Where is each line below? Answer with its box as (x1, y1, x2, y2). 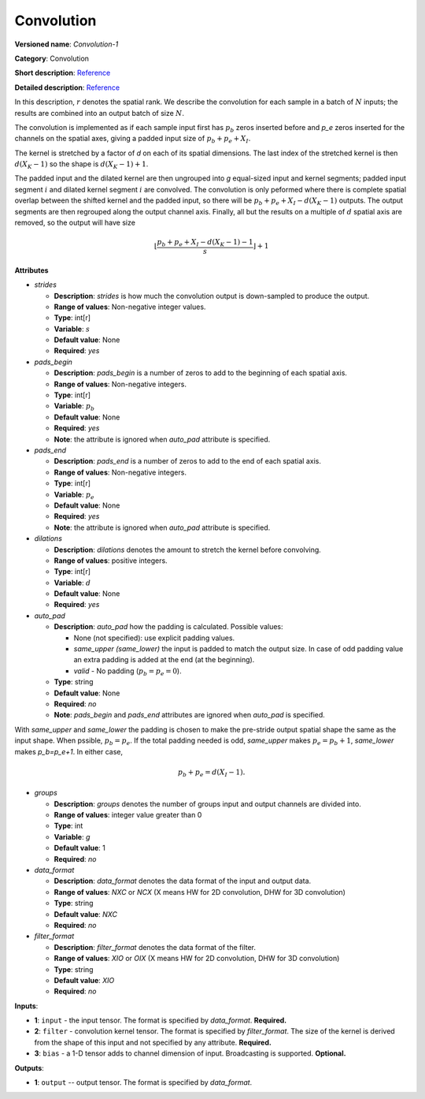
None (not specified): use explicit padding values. (73, 633, 235, 643)
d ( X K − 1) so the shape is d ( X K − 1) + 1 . (14, 159, 149, 170)
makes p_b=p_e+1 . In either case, (14, 747, 124, 756)
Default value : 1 (54, 844, 105, 853)
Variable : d (54, 578, 91, 587)
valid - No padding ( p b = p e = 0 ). (73, 666, 182, 677)
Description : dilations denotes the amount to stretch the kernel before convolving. (54, 545, 322, 554)
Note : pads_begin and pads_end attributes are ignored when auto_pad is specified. (54, 710, 326, 720)
